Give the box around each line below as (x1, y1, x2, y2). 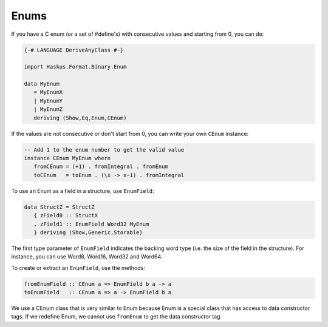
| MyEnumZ (33, 106, 63, 113)
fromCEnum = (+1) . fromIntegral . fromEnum (33, 163, 168, 170)
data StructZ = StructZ (24, 203, 95, 211)
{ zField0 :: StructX (33, 212, 98, 219)
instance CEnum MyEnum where (24, 155, 111, 162)
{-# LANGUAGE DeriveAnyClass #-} (24, 46, 124, 53)
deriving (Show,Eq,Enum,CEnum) (33, 114, 127, 121)
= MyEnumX (33, 89, 63, 96)
